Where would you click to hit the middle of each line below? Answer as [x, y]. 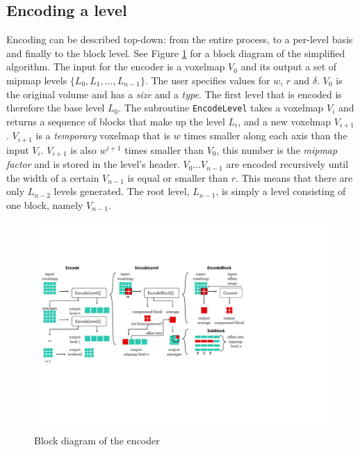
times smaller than [164, 149]
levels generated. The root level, [122, 191]
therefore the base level [56, 108]
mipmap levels [37, 80]
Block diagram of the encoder [97, 440]
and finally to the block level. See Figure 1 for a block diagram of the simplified [176, 53]
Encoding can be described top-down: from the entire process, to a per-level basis [180, 39]
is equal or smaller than [178, 177]
